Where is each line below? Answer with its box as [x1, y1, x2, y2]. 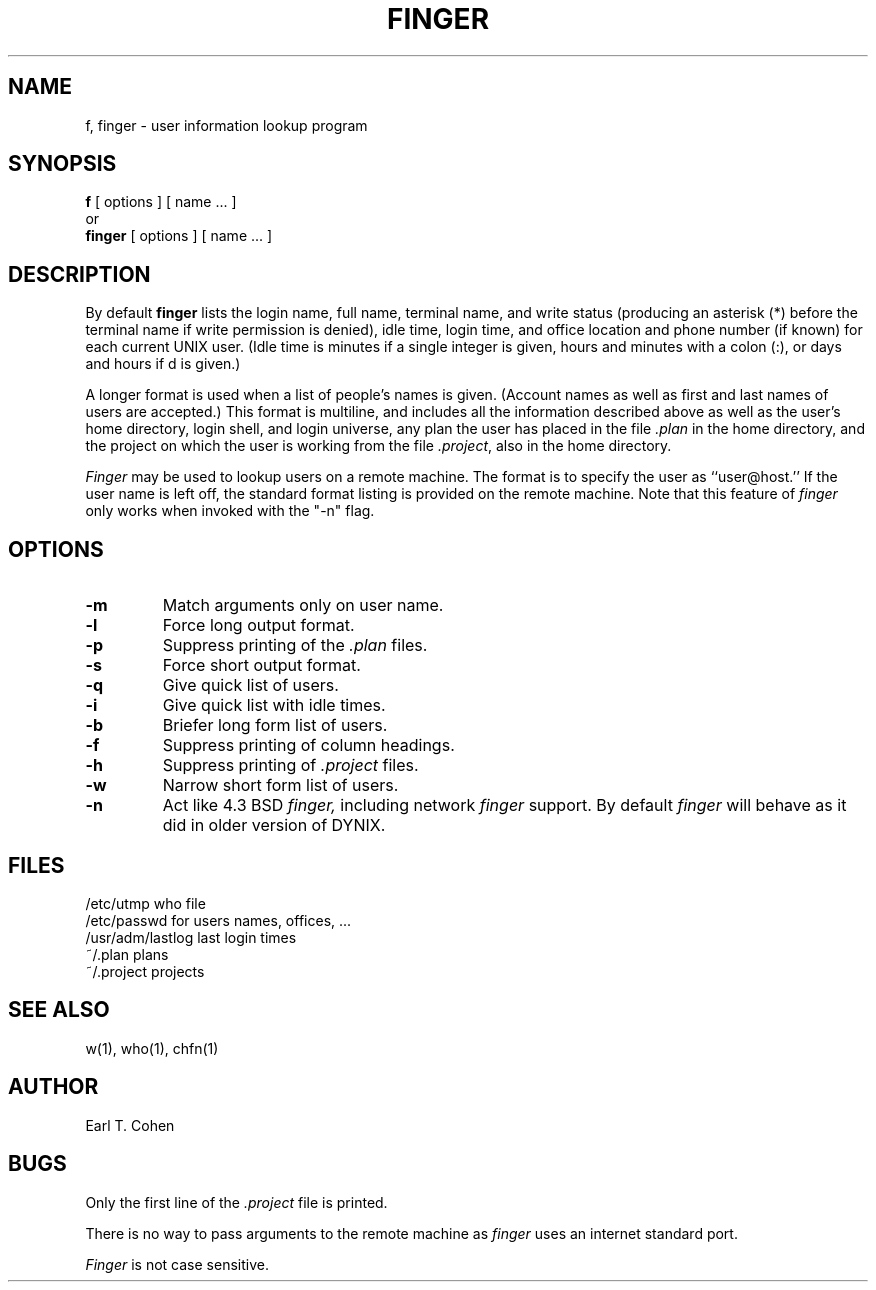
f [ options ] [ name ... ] [85, 193, 237, 211]
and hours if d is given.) [85, 355, 241, 373]
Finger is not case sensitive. [85, 1255, 269, 1273]
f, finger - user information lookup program [85, 116, 368, 134]
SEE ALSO [8, 997, 110, 1023]
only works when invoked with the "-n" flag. [85, 502, 375, 520]
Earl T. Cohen [85, 1116, 175, 1134]
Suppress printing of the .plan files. [162, 635, 428, 656]
